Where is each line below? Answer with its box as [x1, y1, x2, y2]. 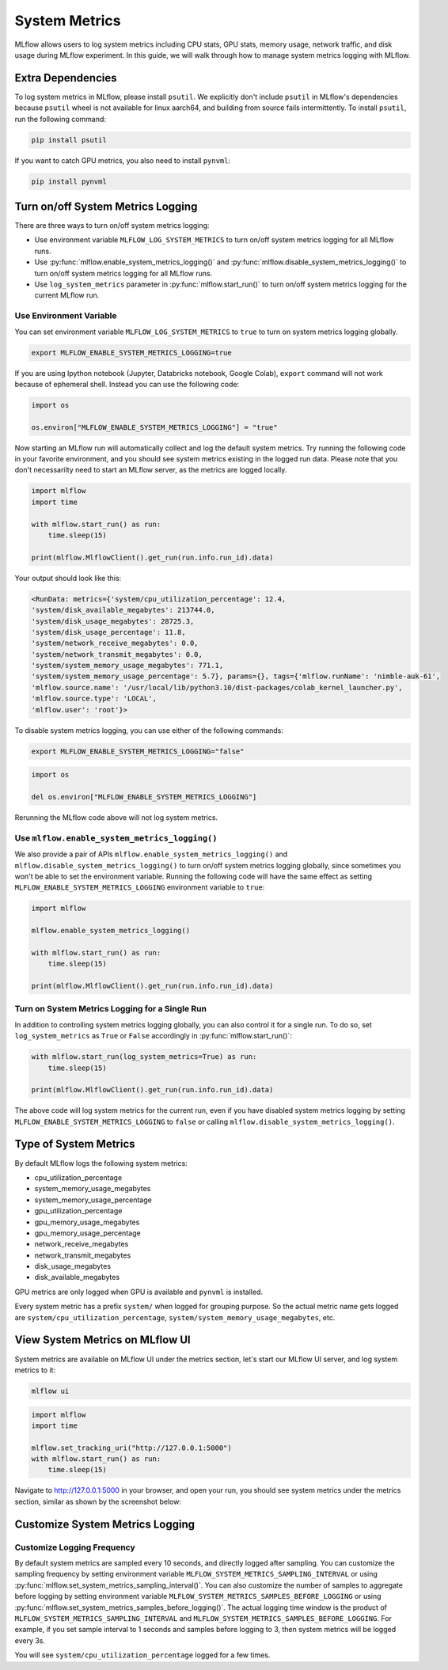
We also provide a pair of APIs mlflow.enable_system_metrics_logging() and [14, 849, 288, 859]
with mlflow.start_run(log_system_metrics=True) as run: [31, 1053, 257, 1061]
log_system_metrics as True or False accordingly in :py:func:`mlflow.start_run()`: [14, 1031, 292, 1041]
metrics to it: [14, 1365, 55, 1375]
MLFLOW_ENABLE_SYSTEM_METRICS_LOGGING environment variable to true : [14, 882, 265, 892]
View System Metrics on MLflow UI [14, 1334, 191, 1347]
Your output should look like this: [14, 573, 122, 583]
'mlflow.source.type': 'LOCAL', [31, 694, 158, 704]
